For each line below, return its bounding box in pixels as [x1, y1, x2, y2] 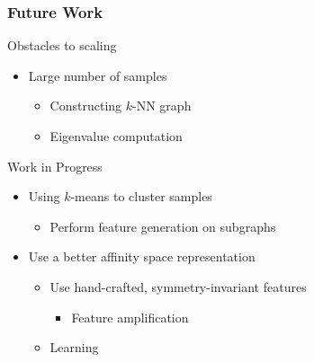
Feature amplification [71, 307, 189, 326]
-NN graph [132, 96, 192, 115]
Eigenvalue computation [49, 127, 183, 145]
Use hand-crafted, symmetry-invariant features [49, 277, 307, 296]
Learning [49, 338, 99, 357]
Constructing [49, 96, 122, 115]
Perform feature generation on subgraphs [49, 216, 276, 235]
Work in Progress [7, 156, 103, 175]
